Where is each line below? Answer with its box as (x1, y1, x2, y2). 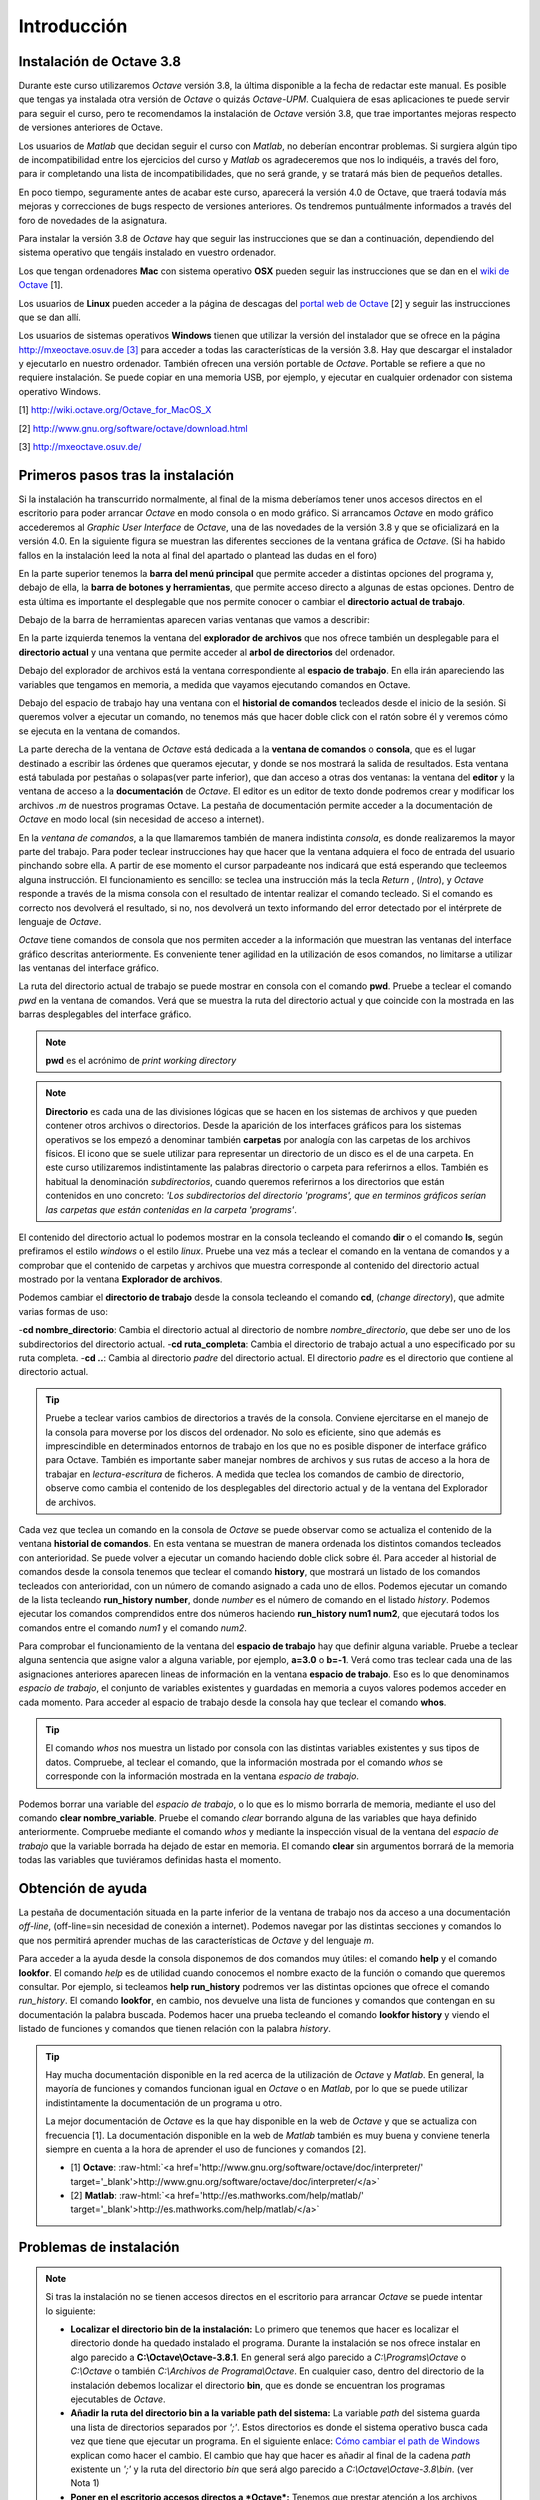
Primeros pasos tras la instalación (18, 466, 235, 484)
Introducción (18, 15, 128, 37)
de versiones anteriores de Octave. (18, 121, 164, 134)
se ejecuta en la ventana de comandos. (18, 725, 180, 737)
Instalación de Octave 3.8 (18, 53, 182, 70)
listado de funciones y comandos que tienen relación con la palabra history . (18, 2023, 332, 2035)
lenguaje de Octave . (18, 915, 102, 927)
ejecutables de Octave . (70, 2393, 166, 2405)
